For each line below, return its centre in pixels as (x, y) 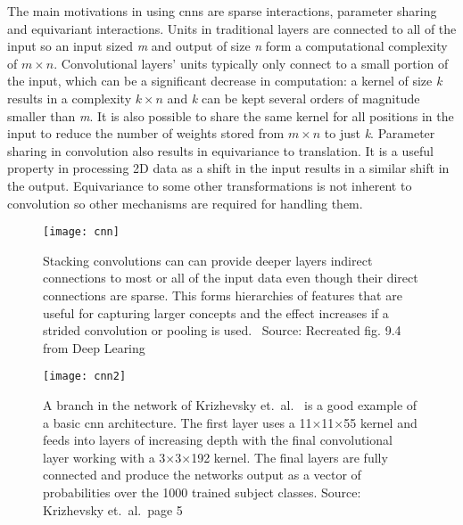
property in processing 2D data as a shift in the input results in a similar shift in (228, 168)
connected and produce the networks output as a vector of (202, 475)
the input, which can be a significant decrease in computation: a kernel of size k (225, 81)
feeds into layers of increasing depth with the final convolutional (218, 440)
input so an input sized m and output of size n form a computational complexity (227, 46)
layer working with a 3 (104, 457)
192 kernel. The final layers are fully (289, 457)
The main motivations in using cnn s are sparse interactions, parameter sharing (222, 11)
